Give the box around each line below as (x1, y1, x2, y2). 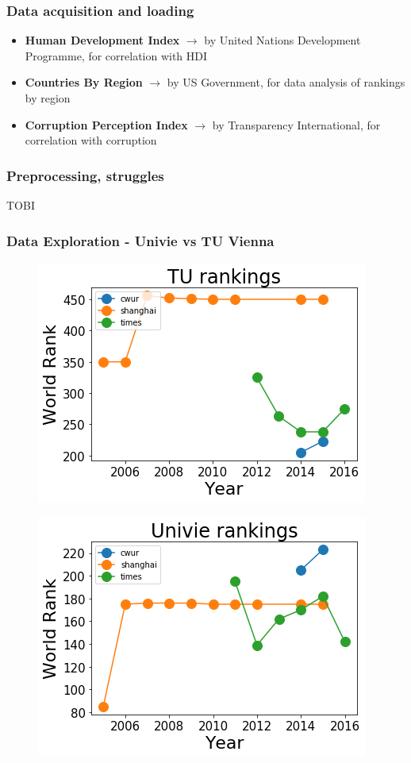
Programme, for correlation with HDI (25, 47, 208, 64)
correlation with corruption (25, 132, 157, 148)
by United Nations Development (204, 32, 361, 48)
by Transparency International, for (212, 116, 381, 133)
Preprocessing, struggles (6, 165, 164, 185)
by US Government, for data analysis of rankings (167, 74, 405, 91)
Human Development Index (25, 32, 180, 48)
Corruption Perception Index (25, 116, 188, 133)
